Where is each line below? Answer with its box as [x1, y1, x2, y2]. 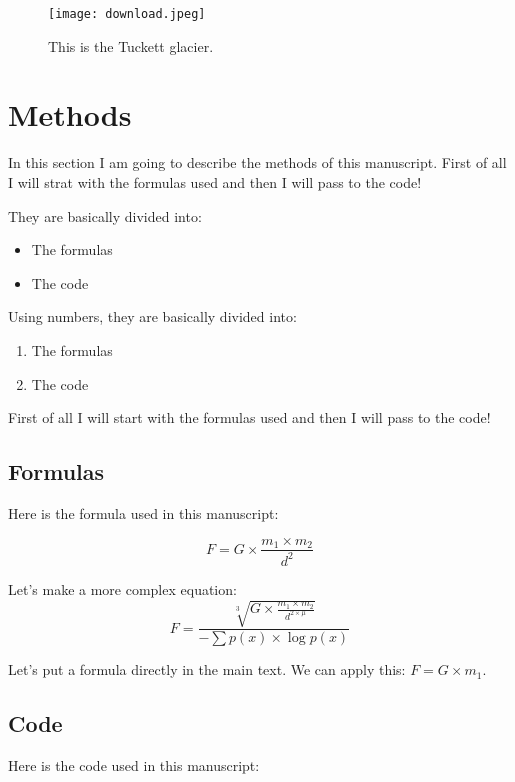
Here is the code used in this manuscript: [8, 754, 260, 775]
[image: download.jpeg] [48, 7, 206, 21]
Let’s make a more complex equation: [8, 578, 237, 599]
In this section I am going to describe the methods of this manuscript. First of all [8, 152, 507, 173]
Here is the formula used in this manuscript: [8, 502, 279, 523]
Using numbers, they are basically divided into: [8, 306, 297, 327]
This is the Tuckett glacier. [48, 35, 214, 56]
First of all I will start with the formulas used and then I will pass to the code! [8, 407, 491, 428]
